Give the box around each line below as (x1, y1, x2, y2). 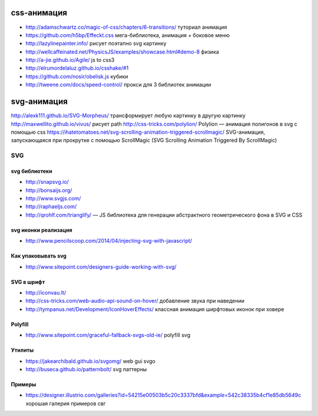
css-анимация (11, 8, 68, 18)
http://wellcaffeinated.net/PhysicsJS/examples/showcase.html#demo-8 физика (25, 48, 219, 55)
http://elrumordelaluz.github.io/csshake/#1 (25, 65, 129, 72)
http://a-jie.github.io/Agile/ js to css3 (25, 57, 115, 64)
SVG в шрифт (11, 278, 45, 285)
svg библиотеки (11, 167, 52, 174)
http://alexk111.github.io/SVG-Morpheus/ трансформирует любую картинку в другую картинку (11, 112, 246, 119)
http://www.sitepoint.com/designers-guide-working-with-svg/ (25, 263, 177, 270)
